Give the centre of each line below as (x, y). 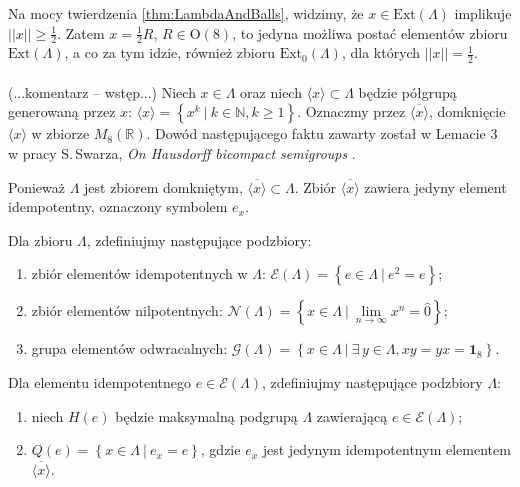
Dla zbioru (40, 239)
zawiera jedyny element (435, 186)
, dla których (381, 52)
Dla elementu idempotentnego (99, 382)
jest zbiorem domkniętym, (163, 186)
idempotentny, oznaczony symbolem (118, 206)
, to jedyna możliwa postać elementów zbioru (370, 32)
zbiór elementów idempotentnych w (139, 273)
